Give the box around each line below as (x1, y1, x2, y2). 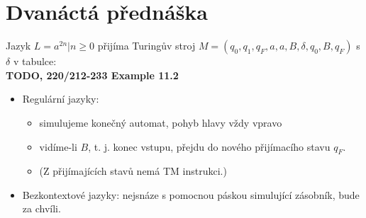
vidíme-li (39, 139, 77, 154)
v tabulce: (13, 54, 57, 69)
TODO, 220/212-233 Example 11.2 (6, 67, 179, 82)
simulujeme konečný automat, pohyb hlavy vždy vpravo (39, 115, 282, 130)
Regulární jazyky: (22, 91, 99, 106)
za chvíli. (22, 201, 61, 216)
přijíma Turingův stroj (97, 38, 196, 53)
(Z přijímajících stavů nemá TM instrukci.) (39, 163, 227, 178)
